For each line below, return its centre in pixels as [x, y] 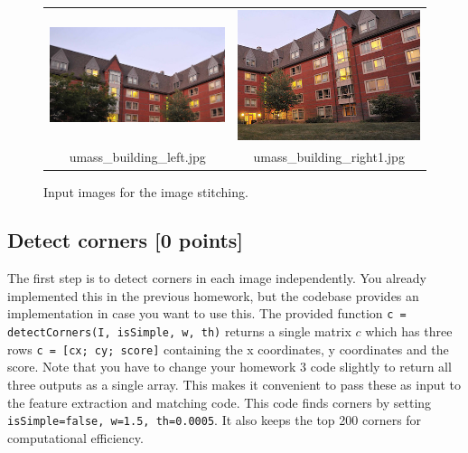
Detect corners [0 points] [126, 240]
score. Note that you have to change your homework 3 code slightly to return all [229, 367]
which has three [409, 331]
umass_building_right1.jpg [329, 157]
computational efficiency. [75, 437]
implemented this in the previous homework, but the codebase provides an [213, 295]
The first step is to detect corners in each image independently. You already [217, 278]
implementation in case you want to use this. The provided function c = [207, 313]
